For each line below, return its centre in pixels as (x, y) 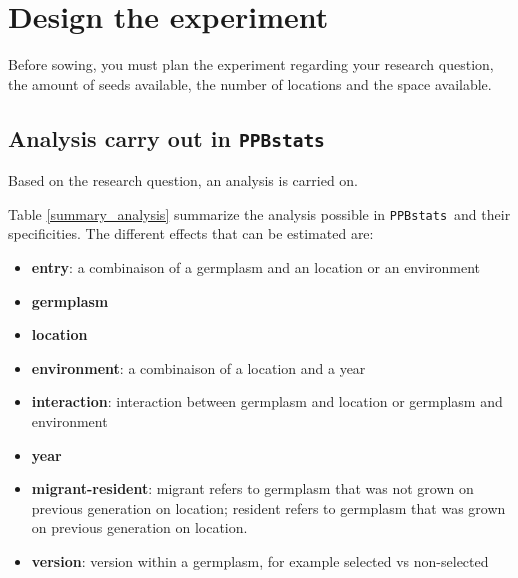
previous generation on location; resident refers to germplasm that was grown (268, 507)
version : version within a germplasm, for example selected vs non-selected (260, 560)
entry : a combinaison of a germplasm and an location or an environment (256, 266)
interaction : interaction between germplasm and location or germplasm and (267, 401)
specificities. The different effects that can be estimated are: (191, 233)
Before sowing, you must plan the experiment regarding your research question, (251, 64)
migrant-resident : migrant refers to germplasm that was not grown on (252, 488)
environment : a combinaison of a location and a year (198, 367)
